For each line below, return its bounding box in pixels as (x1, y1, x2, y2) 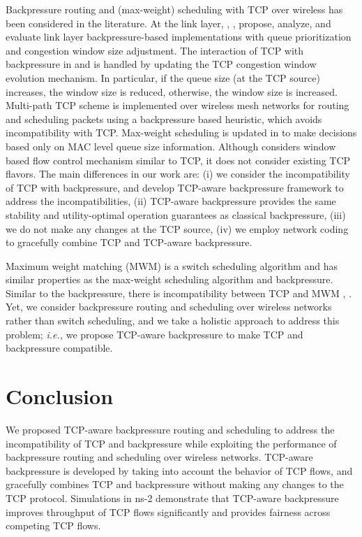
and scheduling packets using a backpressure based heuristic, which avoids (6, 111, 322, 126)
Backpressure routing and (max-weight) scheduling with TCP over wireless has (6, 2, 343, 16)
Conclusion (6, 382, 114, 410)
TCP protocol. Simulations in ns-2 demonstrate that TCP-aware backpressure (6, 490, 339, 505)
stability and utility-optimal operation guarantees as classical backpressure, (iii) (6, 207, 346, 222)
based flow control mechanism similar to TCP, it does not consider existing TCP (6, 152, 351, 167)
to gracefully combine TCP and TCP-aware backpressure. (6, 235, 252, 250)
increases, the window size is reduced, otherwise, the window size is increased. (6, 84, 338, 99)
